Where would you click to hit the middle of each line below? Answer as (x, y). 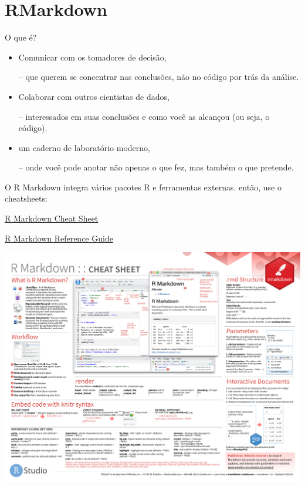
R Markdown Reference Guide (59, 238)
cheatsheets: (26, 198)
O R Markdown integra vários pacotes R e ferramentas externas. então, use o (143, 187)
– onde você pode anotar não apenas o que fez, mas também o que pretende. (156, 167)
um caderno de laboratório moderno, (84, 147)
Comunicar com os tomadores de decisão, (92, 57)
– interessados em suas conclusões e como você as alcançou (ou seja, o (144, 116)
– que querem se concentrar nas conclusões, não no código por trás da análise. (159, 77)
